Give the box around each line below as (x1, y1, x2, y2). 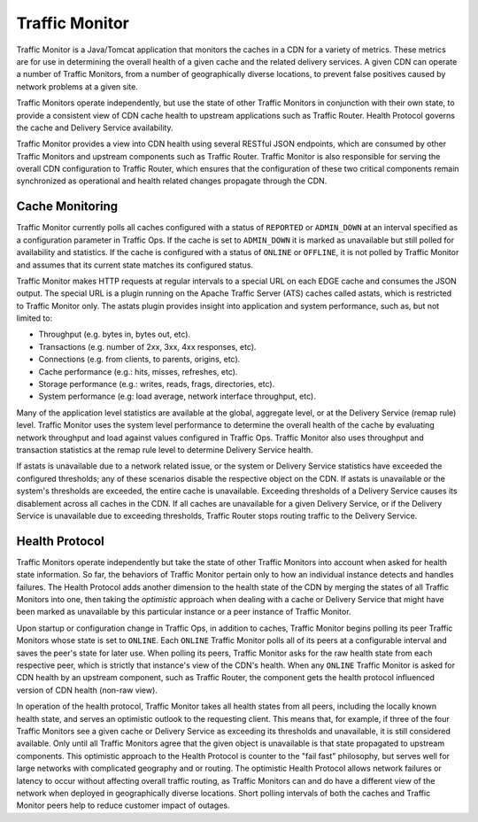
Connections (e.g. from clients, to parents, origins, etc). (38, 354, 241, 365)
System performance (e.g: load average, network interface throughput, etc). (38, 391, 316, 402)
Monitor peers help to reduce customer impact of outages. (16, 800, 230, 810)
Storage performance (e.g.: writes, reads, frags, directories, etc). (38, 379, 275, 390)
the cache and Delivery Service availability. (16, 122, 173, 133)
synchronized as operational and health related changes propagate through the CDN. (16, 175, 328, 186)
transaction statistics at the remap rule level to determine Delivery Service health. (16, 445, 313, 455)
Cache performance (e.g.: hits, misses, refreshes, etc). (38, 366, 238, 376)
